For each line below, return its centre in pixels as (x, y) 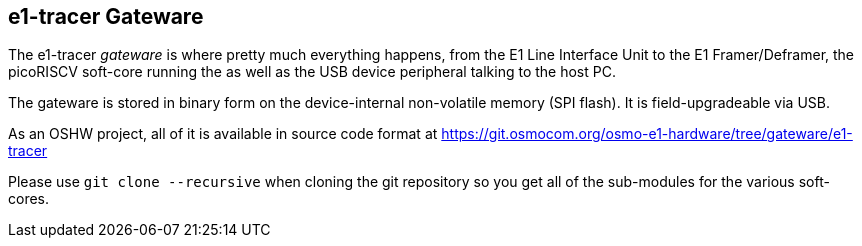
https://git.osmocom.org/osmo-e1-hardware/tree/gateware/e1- (647, 134)
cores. (29, 199)
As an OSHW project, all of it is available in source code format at (223, 134)
